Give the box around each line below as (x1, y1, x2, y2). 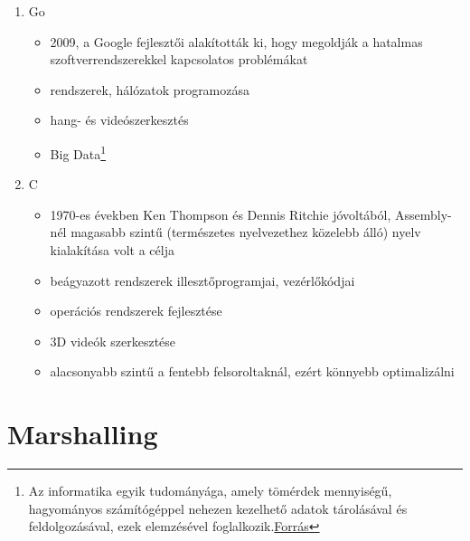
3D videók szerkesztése (50, 331, 176, 350)
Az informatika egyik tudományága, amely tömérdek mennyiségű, (28, 481, 392, 500)
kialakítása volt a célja (50, 241, 174, 259)
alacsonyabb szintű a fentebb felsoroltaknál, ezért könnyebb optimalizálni (50, 362, 455, 381)
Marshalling (7, 415, 158, 452)
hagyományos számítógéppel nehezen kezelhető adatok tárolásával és (28, 498, 408, 517)
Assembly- (394, 204, 452, 223)
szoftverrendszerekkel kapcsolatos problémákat (50, 50, 308, 69)
